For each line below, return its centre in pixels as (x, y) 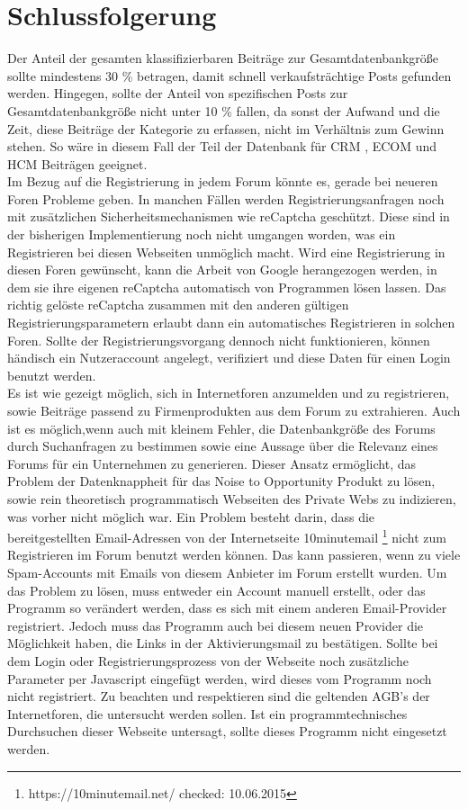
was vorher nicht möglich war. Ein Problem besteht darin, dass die (191, 516)
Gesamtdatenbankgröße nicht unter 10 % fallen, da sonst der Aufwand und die (224, 110)
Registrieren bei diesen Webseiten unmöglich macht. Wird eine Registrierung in (226, 252)
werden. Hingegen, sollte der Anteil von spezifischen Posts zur (178, 93)
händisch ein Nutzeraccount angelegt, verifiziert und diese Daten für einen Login (229, 358)
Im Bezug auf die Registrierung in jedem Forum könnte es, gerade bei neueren (223, 181)
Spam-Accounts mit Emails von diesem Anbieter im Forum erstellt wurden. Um (227, 572)
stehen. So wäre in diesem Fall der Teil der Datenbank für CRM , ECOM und (222, 146)
